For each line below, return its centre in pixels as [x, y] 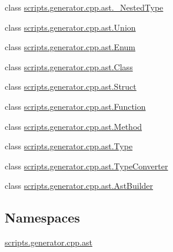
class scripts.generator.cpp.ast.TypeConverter [86, 166]
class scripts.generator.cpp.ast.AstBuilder [79, 186]
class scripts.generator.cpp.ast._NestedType [84, 7]
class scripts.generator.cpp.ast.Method [74, 126]
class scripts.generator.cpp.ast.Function [75, 106]
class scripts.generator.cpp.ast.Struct [71, 86]
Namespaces [42, 217]
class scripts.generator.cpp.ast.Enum [70, 47]
